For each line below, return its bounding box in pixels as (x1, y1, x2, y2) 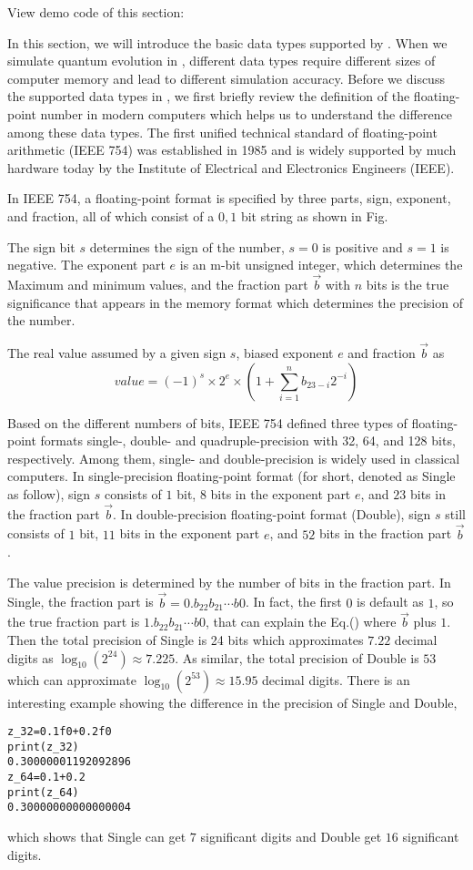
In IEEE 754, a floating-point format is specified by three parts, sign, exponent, (7, 189, 451, 208)
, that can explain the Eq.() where (205, 612, 397, 631)
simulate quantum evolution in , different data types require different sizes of (7, 51, 436, 70)
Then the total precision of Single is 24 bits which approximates (7, 629, 364, 649)
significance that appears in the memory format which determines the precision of (7, 292, 463, 312)
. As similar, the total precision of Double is (175, 648, 419, 667)
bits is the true (366, 274, 449, 293)
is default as (357, 592, 424, 611)
